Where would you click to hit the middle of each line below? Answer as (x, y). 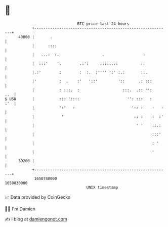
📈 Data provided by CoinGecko (38, 197)
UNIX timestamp (102, 187)
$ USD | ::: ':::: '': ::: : (78, 99)
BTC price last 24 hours (103, 24)
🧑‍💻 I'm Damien (20, 209)
